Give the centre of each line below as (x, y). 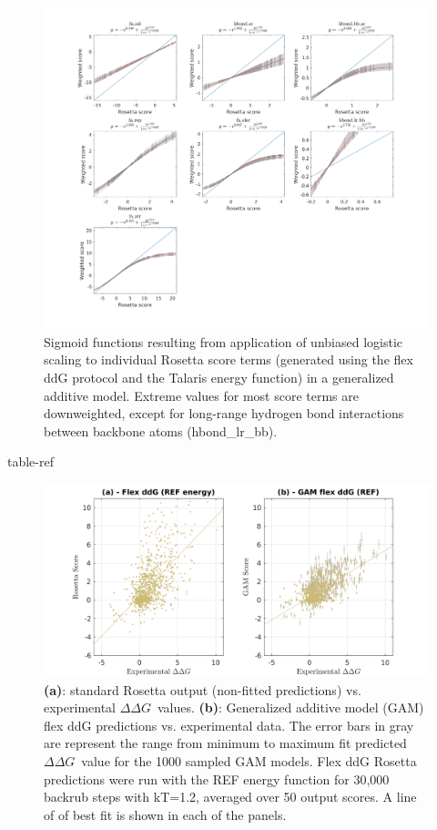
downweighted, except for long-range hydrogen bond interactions (224, 413)
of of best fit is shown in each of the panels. (165, 814)
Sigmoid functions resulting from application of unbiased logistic (224, 341)
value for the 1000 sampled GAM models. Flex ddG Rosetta (249, 760)
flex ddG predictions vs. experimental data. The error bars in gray (229, 725)
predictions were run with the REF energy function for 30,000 (217, 779)
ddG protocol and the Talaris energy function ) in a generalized (219, 377)
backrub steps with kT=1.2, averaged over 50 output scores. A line (230, 797)
